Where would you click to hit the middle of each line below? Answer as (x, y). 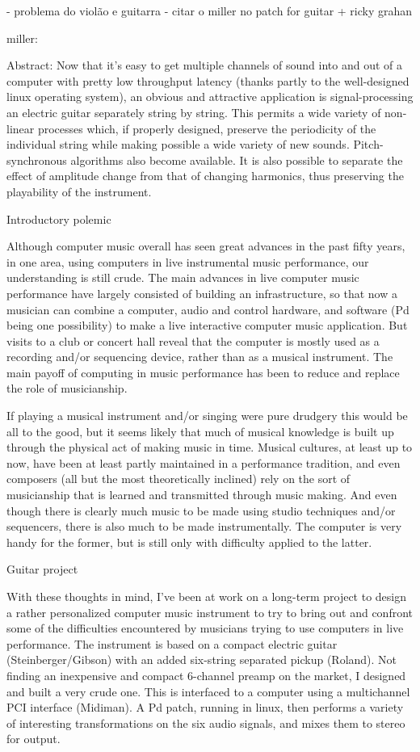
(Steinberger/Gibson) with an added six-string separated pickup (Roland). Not (202, 660)
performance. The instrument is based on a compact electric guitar (172, 643)
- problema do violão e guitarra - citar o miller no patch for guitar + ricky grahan (210, 11)
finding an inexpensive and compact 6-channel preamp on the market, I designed (206, 675)
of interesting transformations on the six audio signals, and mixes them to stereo (206, 723)
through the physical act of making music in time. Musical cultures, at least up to (210, 447)
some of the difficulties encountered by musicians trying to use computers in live (205, 628)
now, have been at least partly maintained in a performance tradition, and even (204, 462)
